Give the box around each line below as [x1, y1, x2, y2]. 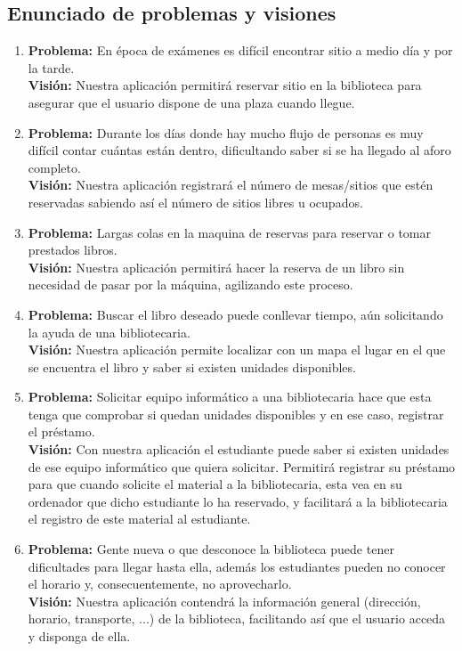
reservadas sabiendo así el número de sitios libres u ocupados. [28, 192, 363, 211]
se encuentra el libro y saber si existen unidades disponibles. [28, 357, 356, 376]
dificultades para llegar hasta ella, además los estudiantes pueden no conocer [28, 557, 446, 575]
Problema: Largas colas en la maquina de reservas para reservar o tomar [28, 223, 431, 241]
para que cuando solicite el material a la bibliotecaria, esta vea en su [28, 475, 402, 493]
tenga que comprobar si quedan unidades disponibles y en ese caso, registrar [28, 404, 444, 423]
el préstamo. [28, 422, 95, 441]
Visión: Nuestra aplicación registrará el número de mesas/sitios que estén [28, 175, 434, 194]
